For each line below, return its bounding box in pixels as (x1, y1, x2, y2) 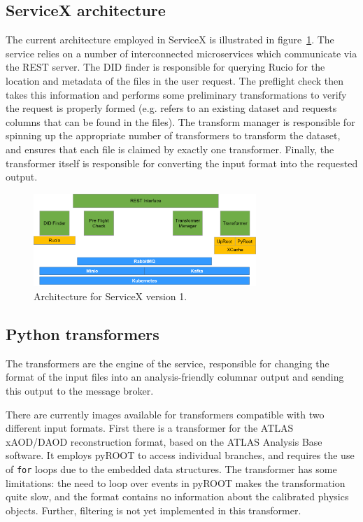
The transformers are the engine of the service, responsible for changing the (6, 355, 329, 370)
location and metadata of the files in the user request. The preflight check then (6, 73, 343, 87)
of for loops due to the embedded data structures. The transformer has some (6, 461, 337, 476)
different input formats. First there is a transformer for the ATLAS (6, 421, 294, 435)
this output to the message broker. (6, 383, 154, 397)
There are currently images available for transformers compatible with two (6, 407, 325, 421)
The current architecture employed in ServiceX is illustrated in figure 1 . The (6, 32, 334, 47)
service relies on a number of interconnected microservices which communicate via (6, 45, 357, 60)
